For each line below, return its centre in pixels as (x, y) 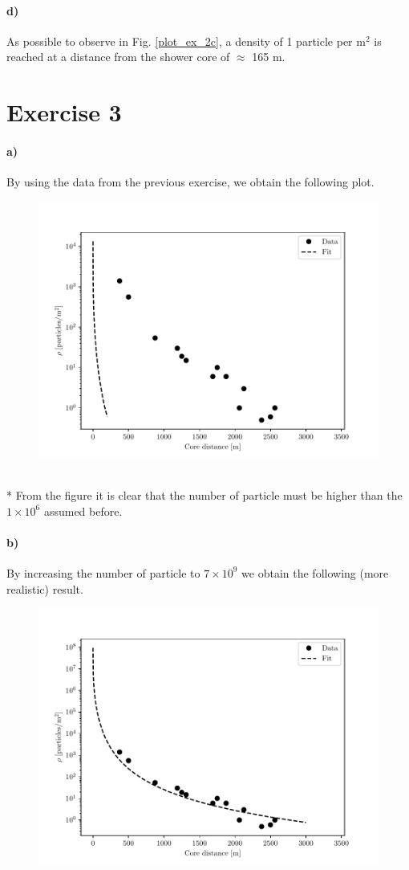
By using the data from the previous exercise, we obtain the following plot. (190, 182)
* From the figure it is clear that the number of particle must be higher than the (204, 494)
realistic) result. (45, 588)
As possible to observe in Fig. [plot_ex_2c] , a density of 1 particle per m (186, 41)
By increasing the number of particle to (103, 572)
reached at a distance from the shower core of (118, 57)
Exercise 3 (64, 112)
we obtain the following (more (315, 572)
